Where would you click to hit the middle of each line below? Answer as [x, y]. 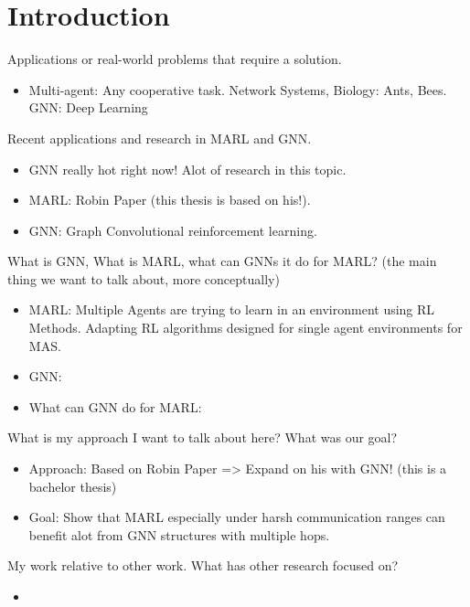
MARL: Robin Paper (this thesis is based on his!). [170, 200]
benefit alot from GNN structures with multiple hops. [179, 534]
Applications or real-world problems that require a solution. [175, 59]
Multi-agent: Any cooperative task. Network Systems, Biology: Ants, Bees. [238, 89]
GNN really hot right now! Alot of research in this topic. [187, 169]
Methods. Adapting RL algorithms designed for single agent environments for [246, 328]
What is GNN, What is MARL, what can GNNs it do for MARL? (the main [222, 261]
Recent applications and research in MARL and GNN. [160, 138]
